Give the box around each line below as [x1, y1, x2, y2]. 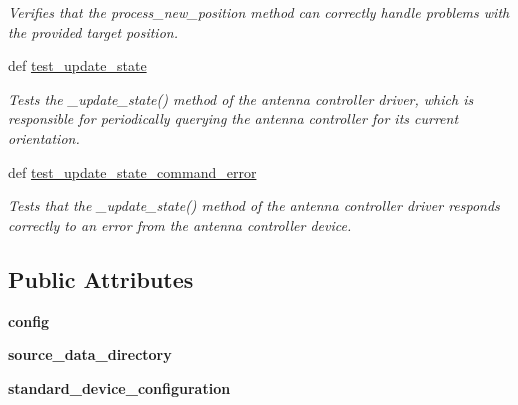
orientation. [8, 127, 80, 148]
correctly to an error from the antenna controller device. [8, 214, 352, 235]
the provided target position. [8, 21, 178, 42]
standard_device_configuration [8, 377, 231, 398]
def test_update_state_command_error [8, 161, 257, 182]
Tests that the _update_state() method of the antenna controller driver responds [8, 195, 500, 216]
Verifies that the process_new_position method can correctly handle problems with [8, 2, 510, 22]
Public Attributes [8, 263, 194, 294]
